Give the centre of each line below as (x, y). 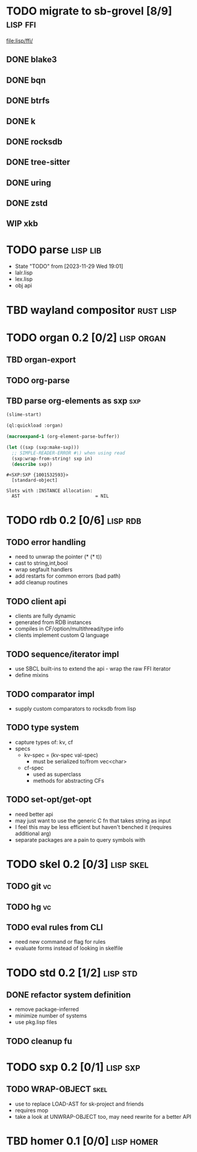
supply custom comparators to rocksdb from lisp (76, 708)
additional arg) (33, 833)
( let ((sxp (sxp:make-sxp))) (43, 447)
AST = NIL (61, 496)
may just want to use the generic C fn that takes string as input (93, 820)
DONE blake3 (32, 59)
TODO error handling (46, 542)
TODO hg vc (29, 907)
